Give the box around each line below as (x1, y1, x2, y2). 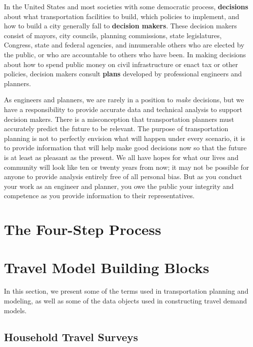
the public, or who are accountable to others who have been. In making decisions (4, 49, 246, 59)
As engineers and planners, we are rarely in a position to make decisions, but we (4, 94, 244, 105)
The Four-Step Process (4, 219, 161, 239)
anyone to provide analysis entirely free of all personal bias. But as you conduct (4, 171, 242, 182)
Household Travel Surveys (4, 329, 138, 344)
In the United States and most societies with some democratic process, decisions (4, 1, 249, 11)
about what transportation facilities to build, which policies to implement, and (4, 11, 239, 21)
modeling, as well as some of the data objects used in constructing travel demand (4, 295, 247, 305)
